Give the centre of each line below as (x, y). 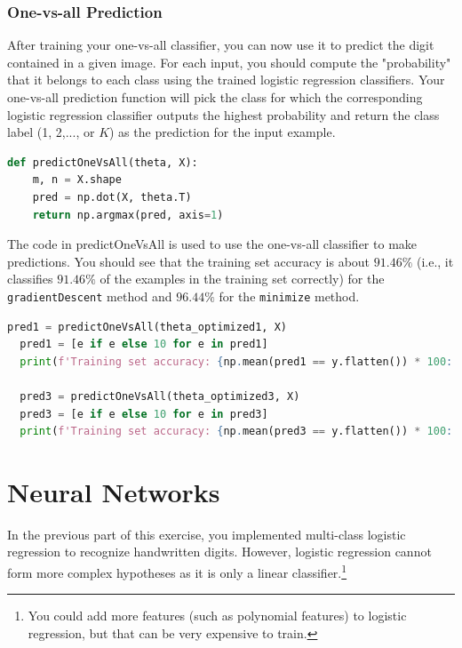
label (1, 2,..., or (51, 132)
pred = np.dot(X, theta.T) (112, 197)
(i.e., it (435, 261)
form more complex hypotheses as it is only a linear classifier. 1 (177, 571)
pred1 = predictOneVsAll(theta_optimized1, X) (147, 327)
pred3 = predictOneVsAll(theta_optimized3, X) (160, 396)
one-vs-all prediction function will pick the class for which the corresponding (215, 97)
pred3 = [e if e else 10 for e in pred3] (144, 414)
